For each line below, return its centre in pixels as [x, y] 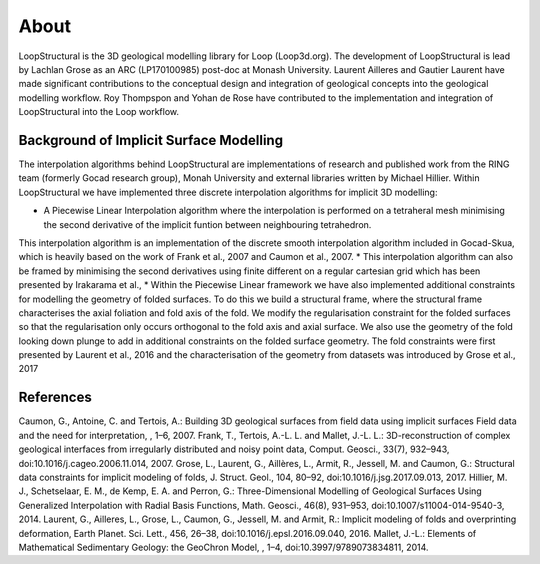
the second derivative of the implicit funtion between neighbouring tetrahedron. [207, 224]
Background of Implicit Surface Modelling [151, 140]
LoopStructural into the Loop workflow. [99, 112]
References [55, 397]
